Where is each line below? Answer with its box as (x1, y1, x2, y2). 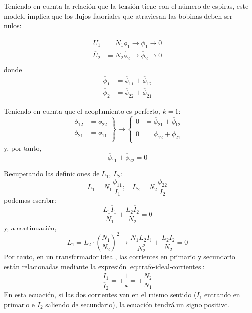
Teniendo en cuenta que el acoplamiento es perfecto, (4, 105, 160, 115)
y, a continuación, (4, 222, 57, 232)
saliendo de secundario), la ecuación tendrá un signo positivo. (45, 299, 229, 309)
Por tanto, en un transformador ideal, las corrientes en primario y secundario (4, 252, 235, 262)
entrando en (204, 289, 240, 300)
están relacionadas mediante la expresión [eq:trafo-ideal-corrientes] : (4, 261, 205, 271)
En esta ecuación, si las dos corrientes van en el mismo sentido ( (4, 289, 197, 300)
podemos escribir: (4, 195, 56, 205)
